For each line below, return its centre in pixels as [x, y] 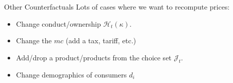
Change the [34, 40]
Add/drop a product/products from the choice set [94, 57]
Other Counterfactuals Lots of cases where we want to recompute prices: [117, 7]
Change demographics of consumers [71, 74]
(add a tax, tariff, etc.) [101, 40]
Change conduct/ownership [58, 23]
